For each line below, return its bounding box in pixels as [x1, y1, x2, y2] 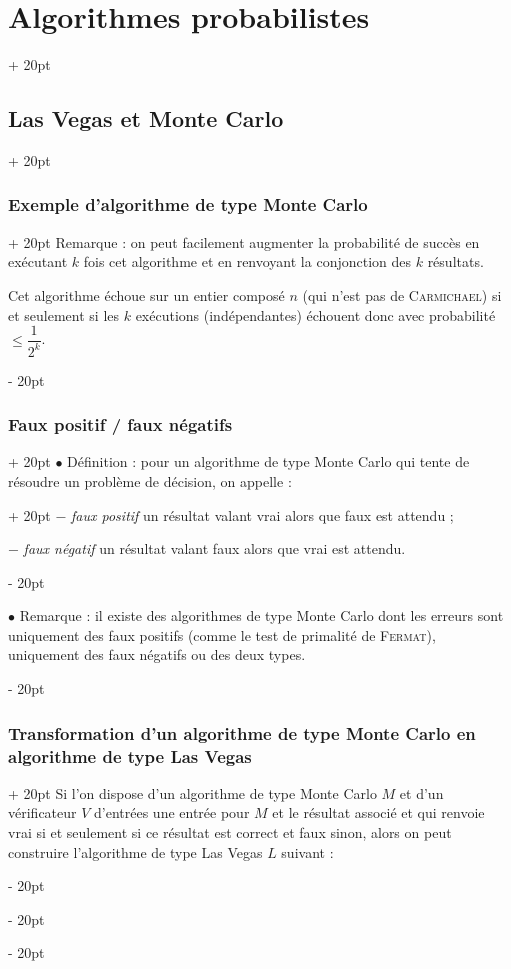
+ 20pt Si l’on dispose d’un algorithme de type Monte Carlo [8, 782, 377, 803]
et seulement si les [8, 304, 120, 325]
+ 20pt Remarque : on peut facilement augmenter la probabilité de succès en [8, 231, 480, 252]
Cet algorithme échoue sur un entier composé [8, 284, 285, 305]
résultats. [427, 251, 484, 272]
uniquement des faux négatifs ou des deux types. [8, 644, 306, 665]
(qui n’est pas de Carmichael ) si [302, 284, 502, 305]
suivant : [281, 841, 334, 862]
